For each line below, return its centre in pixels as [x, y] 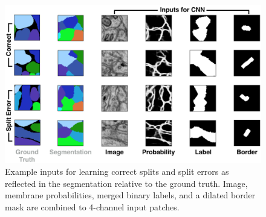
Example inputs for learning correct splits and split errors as [117, 171]
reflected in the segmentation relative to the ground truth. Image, [126, 183]
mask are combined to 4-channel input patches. [92, 206]
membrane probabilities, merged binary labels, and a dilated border [130, 195]
